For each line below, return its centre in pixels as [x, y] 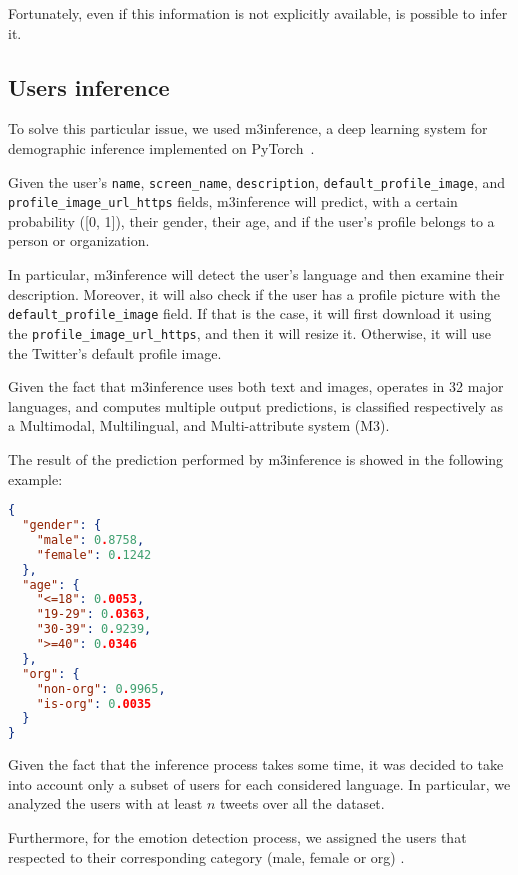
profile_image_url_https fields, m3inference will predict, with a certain [233, 201]
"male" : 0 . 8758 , [90, 539]
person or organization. [79, 240]
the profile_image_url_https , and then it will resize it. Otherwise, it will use [250, 332]
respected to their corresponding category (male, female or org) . [206, 856]
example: [35, 478]
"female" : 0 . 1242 [94, 554]
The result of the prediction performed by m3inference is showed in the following [256, 458]
